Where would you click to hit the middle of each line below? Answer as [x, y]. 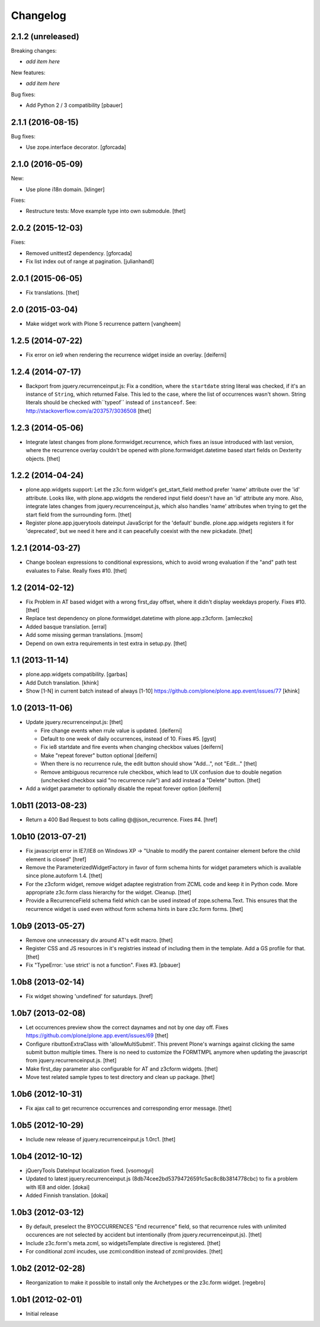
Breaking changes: [34, 51]
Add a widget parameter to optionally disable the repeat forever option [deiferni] [124, 789]
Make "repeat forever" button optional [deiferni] [99, 755]
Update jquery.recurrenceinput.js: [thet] [74, 722]
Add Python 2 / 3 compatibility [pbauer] [74, 105]
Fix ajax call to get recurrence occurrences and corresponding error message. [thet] [129, 1108]
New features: [28, 72]
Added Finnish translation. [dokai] [67, 1195]
